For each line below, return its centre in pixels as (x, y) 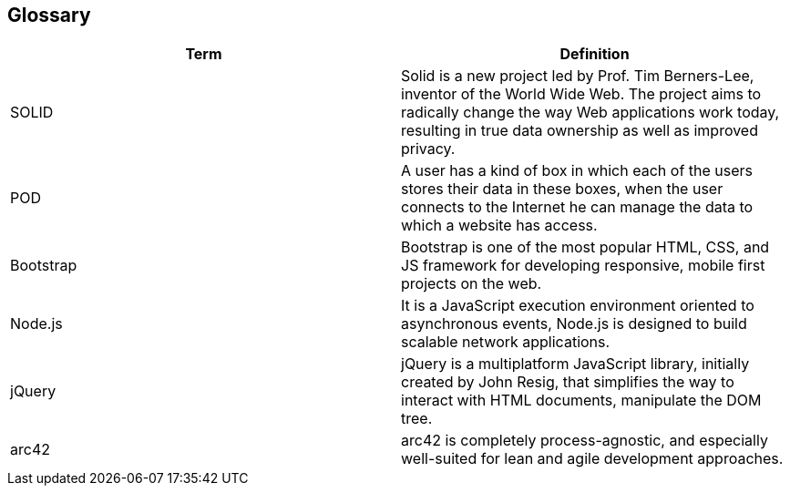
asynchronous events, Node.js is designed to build (574, 324)
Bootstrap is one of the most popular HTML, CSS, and (585, 247)
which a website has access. (499, 226)
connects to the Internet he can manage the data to (577, 207)
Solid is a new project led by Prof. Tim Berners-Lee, (578, 76)
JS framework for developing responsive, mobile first (583, 266)
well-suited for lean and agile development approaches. (592, 459)
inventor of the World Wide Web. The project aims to (581, 94)
